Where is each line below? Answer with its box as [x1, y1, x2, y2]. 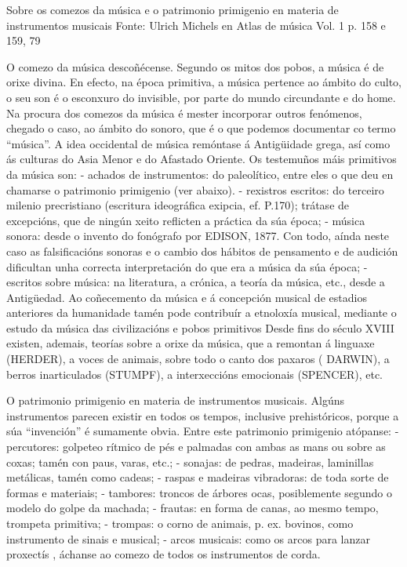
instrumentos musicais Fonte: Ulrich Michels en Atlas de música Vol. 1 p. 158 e [6, 16, 386, 33]
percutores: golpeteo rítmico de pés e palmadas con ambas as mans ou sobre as [6, 438, 386, 455]
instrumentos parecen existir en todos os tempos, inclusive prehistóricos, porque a [6, 407, 399, 423]
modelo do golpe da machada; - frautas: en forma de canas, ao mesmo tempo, [6, 500, 379, 516]
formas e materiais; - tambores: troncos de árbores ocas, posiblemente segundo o [6, 484, 392, 500]
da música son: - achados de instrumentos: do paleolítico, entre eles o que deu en [6, 165, 394, 182]
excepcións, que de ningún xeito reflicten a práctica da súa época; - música [6, 212, 365, 228]
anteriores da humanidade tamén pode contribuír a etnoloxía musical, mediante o [6, 304, 397, 321]
